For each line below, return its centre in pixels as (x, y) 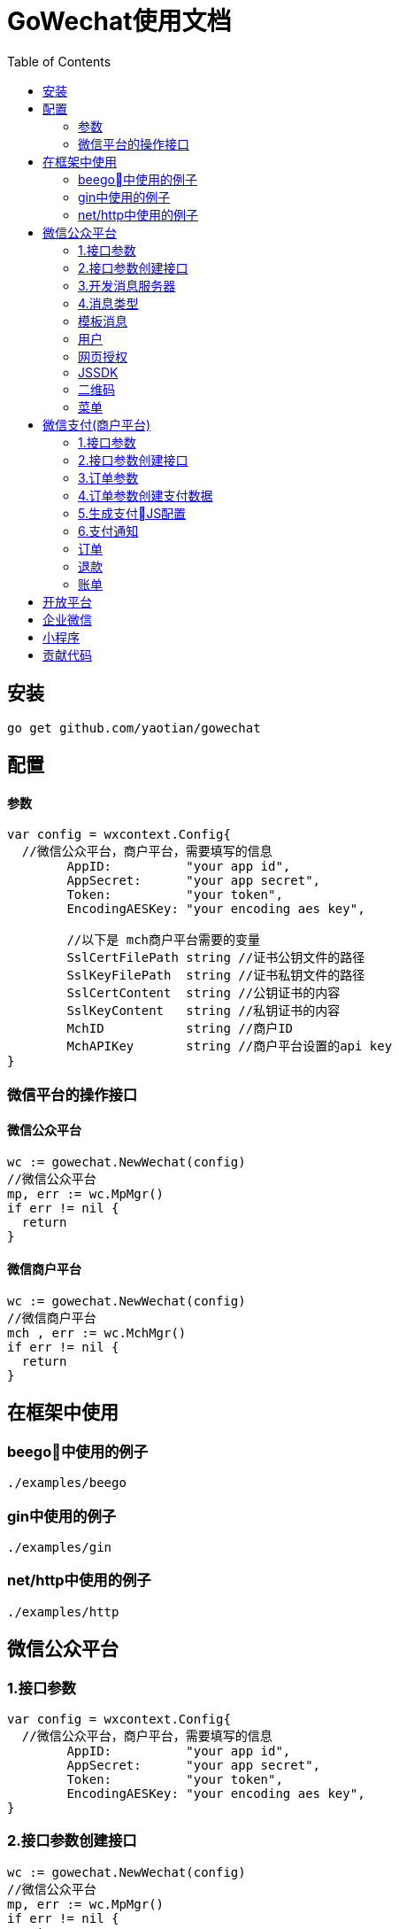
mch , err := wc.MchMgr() (97, 1333)
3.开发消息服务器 (127, 285)
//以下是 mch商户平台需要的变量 (164, 940)
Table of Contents (59, 61)
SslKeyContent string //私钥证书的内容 (203, 1011)
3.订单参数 (108, 477)
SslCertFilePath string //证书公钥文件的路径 (216, 958)
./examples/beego (67, 1483)
